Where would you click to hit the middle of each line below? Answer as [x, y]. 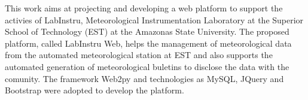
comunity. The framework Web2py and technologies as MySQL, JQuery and [144, 78]
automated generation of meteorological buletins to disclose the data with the [147, 66]
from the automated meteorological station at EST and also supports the [139, 55]
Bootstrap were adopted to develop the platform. [94, 90]
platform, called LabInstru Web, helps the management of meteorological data [148, 43]
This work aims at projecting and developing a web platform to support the [144, 8]
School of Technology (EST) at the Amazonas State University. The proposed [147, 31]
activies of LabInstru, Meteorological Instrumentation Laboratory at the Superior [154, 19]
